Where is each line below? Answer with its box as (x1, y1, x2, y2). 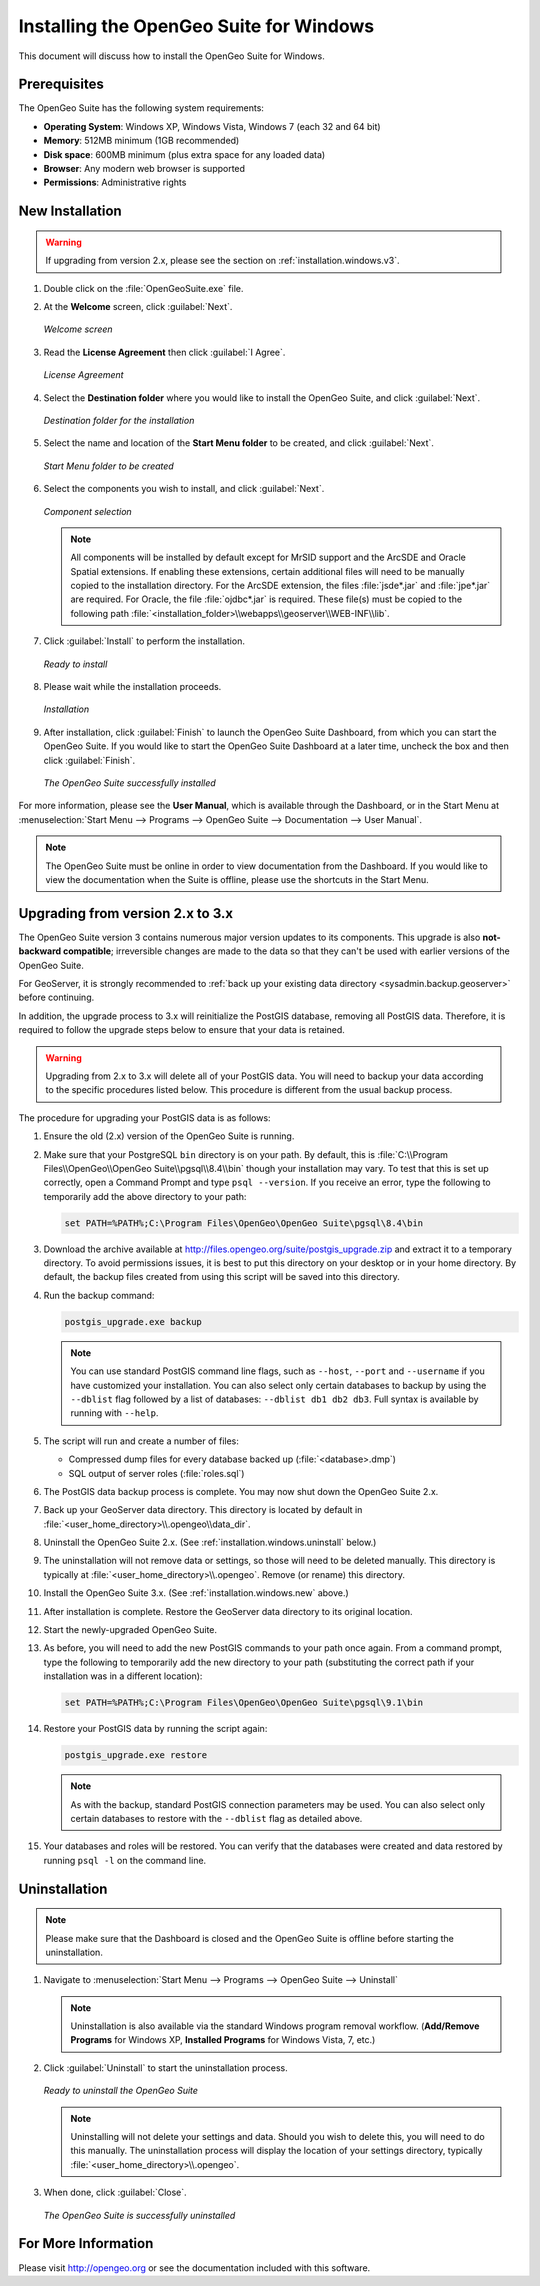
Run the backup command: (43, 1289, 155, 1301)
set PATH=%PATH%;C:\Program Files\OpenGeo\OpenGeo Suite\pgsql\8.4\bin (64, 1217, 424, 1229)
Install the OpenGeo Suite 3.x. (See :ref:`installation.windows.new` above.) (43, 1587, 349, 1599)
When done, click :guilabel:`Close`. (43, 2186, 187, 2199)
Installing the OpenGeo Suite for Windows (18, 15, 375, 37)
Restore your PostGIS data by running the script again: (43, 1723, 268, 1735)
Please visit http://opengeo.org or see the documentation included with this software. (18, 2261, 371, 2274)
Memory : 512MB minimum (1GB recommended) (43, 135, 240, 147)
